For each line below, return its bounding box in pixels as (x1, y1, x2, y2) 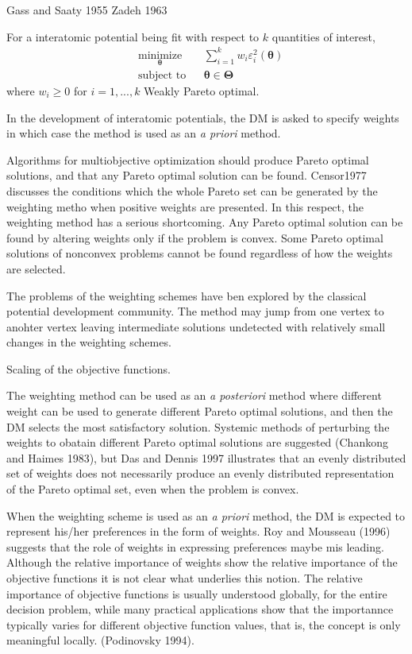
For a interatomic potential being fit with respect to (6, 28, 260, 45)
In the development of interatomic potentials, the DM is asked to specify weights (6, 109, 399, 126)
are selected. (6, 260, 66, 277)
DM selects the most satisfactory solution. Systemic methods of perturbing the (6, 418, 390, 435)
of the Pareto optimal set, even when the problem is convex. (6, 481, 299, 497)
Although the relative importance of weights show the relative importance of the (6, 554, 398, 571)
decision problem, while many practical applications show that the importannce (6, 601, 394, 617)
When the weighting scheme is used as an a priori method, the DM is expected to (6, 507, 406, 524)
